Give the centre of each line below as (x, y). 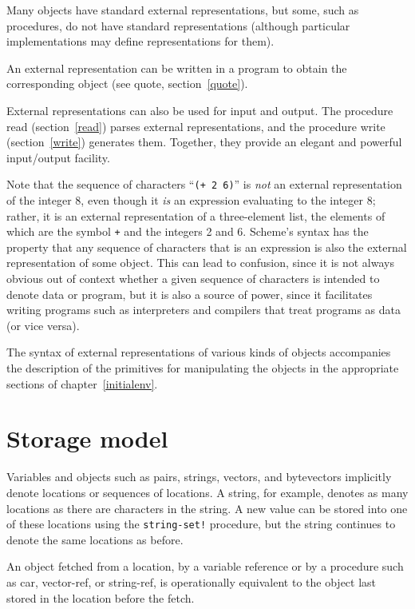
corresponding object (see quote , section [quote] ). (127, 84)
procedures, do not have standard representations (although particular (178, 25)
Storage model (87, 438)
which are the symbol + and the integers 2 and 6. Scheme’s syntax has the (188, 231)
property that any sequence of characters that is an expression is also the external (207, 247)
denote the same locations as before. (95, 539)
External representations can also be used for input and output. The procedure (200, 110)
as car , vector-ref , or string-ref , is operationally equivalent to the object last (192, 581)
